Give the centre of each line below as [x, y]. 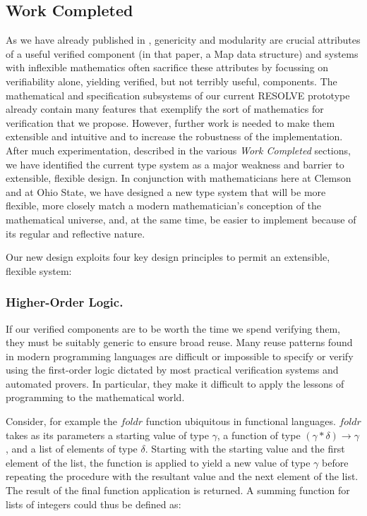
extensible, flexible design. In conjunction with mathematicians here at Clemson [179, 178]
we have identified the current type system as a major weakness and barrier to [175, 164]
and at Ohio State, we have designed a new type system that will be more [166, 191]
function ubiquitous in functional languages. [241, 421]
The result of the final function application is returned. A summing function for [178, 490]
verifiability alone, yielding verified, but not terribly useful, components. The [172, 81]
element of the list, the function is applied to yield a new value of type [158, 462]
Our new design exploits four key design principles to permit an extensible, [168, 257]
